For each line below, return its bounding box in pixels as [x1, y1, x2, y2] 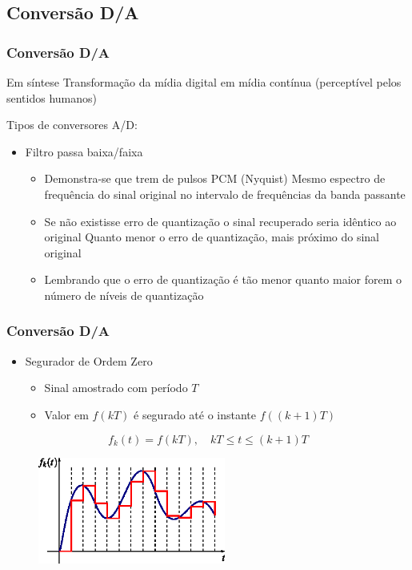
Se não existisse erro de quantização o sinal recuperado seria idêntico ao [44, 212, 397, 229]
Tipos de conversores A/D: [6, 116, 138, 133]
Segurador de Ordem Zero [25, 352, 153, 369]
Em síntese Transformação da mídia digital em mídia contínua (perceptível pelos [6, 74, 402, 90]
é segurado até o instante [134, 406, 257, 422]
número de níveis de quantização [44, 286, 204, 303]
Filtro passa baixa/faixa [25, 143, 143, 160]
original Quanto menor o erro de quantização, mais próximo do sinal [44, 228, 380, 245]
